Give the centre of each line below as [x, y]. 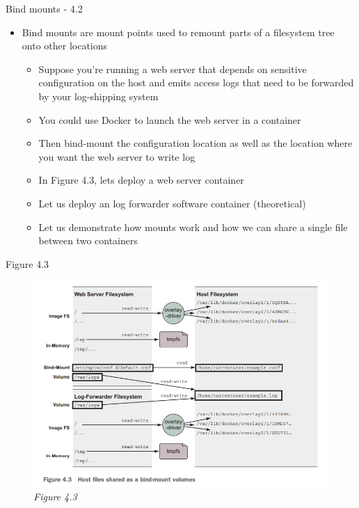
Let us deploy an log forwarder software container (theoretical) [172, 203]
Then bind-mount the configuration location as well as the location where [196, 143]
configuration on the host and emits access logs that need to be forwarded [196, 82]
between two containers [88, 240]
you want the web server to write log [117, 156]
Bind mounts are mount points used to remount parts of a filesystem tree [178, 32]
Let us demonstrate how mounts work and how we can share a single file [193, 227]
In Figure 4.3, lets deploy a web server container [141, 180]
